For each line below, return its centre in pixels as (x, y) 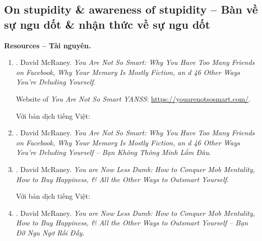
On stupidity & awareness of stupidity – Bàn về (131, 9)
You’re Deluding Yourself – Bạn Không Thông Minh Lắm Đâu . (113, 152)
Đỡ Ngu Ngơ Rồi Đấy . (50, 232)
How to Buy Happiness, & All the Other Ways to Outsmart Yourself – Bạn (132, 223)
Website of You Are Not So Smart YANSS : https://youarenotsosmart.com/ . (133, 98)
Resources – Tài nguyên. (48, 45)
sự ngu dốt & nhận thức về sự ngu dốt (107, 24)
